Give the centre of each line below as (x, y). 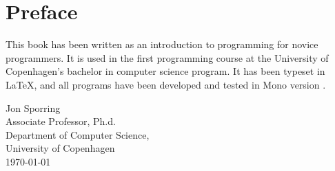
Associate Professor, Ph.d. (61, 121)
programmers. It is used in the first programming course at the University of (167, 57)
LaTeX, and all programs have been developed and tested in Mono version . (166, 84)
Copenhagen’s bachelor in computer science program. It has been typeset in (165, 71)
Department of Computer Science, (78, 134)
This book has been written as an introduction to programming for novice (162, 44)
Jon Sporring (33, 107)
